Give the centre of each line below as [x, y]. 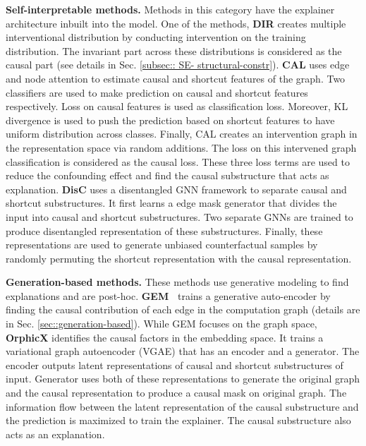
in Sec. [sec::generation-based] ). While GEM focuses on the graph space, [161, 324]
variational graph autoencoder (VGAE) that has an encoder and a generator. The [183, 351]
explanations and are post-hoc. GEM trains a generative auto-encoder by [168, 295]
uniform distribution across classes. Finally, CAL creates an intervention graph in [182, 134]
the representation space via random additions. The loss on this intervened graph [181, 147]
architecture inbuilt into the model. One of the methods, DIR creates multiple [176, 23]
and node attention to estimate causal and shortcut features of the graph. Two [176, 78]
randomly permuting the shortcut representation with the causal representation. [179, 258]
